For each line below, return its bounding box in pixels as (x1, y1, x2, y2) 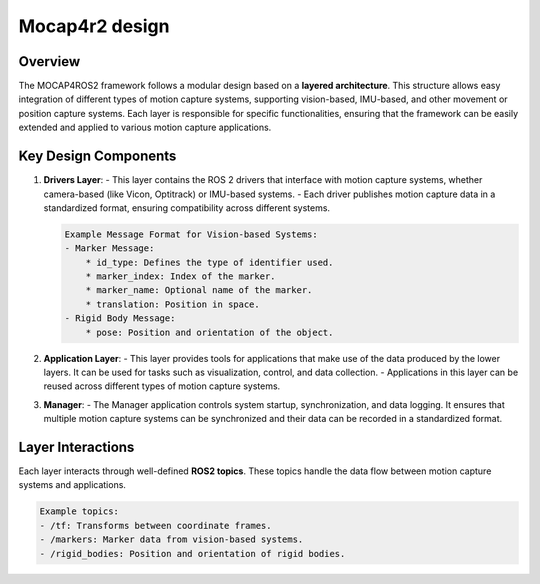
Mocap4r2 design (18, 15, 170, 37)
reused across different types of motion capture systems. (43, 380, 281, 392)
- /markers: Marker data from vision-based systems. (39, 534, 304, 545)
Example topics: (39, 506, 120, 517)
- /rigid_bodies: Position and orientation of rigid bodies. (39, 548, 346, 559)
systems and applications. (18, 479, 127, 491)
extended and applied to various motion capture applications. (18, 121, 272, 134)
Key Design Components (18, 148, 177, 165)
